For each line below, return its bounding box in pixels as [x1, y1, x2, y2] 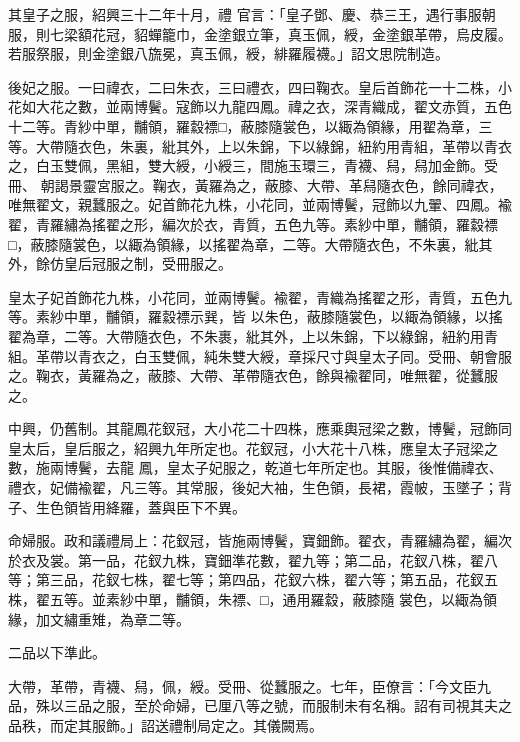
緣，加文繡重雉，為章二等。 [8, 608, 190, 629]
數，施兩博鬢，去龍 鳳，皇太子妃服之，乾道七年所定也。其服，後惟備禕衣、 [8, 457, 503, 478]
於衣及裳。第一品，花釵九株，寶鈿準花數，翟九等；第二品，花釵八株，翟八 [8, 549, 498, 570]
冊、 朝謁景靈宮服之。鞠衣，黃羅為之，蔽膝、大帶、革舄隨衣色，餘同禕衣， [8, 174, 503, 195]
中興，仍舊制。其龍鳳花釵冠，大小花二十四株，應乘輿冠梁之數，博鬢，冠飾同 [8, 418, 512, 439]
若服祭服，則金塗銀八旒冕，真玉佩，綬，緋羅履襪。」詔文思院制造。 [8, 43, 449, 64]
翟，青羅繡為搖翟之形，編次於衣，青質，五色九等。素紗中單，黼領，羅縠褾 [8, 213, 498, 234]
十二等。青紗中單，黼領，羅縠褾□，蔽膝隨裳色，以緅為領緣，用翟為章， [8, 115, 479, 136]
